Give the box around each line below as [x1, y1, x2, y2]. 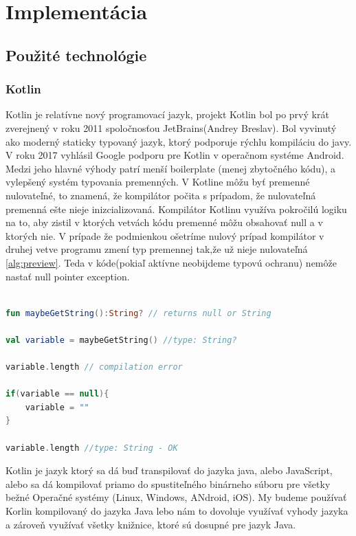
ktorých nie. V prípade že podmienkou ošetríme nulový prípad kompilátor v [5, 228, 324, 243]
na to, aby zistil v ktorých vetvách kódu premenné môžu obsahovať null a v [5, 215, 323, 230]
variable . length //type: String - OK [5, 443, 178, 453]
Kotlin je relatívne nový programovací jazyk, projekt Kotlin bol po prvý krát [5, 107, 329, 122]
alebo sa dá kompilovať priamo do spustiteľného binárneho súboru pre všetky [5, 476, 331, 491]
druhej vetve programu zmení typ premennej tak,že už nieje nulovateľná [5, 242, 308, 256]
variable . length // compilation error [5, 362, 183, 372]
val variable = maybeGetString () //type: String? [5, 335, 237, 345]
